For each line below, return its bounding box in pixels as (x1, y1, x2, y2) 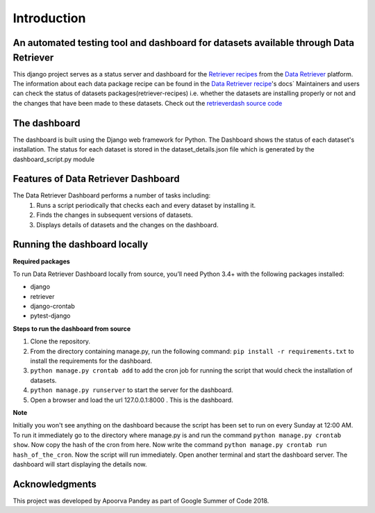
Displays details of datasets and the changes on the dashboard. (36, 220, 219, 229)
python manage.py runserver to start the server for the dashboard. (30, 386, 233, 394)
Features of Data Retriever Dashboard (12, 173, 180, 185)
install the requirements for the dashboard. (30, 357, 153, 365)
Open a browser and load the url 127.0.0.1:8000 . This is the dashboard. (30, 396, 234, 404)
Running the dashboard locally (12, 238, 149, 250)
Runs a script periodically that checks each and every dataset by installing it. (36, 201, 256, 209)
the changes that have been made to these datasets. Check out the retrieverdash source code (12, 99, 283, 107)
